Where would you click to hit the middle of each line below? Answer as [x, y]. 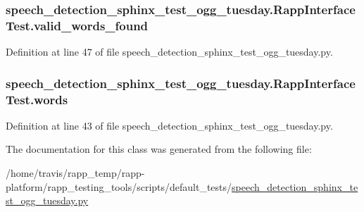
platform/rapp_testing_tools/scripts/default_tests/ [119, 186]
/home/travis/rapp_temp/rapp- [75, 173]
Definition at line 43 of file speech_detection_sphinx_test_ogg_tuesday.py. [169, 125]
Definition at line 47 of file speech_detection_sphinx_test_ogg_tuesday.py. [169, 52]
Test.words [37, 99]
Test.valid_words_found [77, 25]
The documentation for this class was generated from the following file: [159, 149]
